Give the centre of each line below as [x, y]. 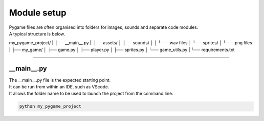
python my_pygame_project [50, 106]
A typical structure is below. [37, 34]
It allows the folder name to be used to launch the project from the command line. [91, 94]
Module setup [38, 13]
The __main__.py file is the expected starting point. [60, 80]
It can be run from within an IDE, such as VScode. [59, 87]
